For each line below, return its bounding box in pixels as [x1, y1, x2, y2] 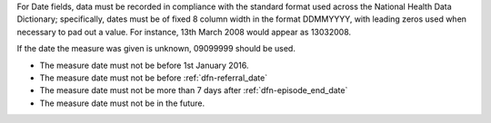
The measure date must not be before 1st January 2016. [39, 60, 249, 71]
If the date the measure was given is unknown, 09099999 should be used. [16, 43, 296, 54]
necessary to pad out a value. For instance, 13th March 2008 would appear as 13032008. [16, 26, 352, 37]
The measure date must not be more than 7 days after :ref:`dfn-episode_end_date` [39, 85, 348, 96]
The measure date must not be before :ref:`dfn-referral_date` [39, 72, 268, 83]
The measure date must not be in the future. [39, 98, 205, 109]
